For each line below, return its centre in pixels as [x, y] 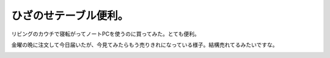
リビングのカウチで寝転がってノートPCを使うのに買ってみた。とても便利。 [105, 34]
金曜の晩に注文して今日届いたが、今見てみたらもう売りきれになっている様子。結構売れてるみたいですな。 [145, 45]
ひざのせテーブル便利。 [70, 16]
